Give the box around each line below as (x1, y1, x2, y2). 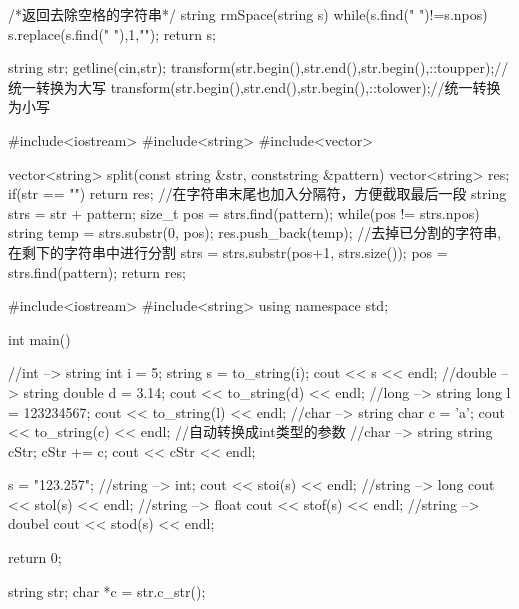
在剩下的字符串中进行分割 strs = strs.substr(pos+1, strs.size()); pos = (8, 241, 448, 262)
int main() (8, 328, 71, 349)
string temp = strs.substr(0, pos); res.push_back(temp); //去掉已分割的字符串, (8, 222, 502, 243)
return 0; (8, 547, 62, 568)
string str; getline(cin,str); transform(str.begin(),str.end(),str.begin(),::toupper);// (8, 57, 509, 78)
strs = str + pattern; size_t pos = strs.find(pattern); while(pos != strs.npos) (8, 202, 480, 223)
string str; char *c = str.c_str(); (8, 580, 206, 601)
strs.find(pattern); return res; (8, 261, 186, 282)
